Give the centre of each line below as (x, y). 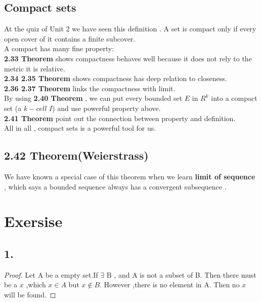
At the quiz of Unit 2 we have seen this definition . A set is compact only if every (130, 29)
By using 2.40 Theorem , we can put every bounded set (93, 98)
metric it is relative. (35, 68)
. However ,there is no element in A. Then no (170, 285)
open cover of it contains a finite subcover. (70, 38)
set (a (13, 108)
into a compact (234, 98)
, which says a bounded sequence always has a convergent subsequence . (115, 186)
